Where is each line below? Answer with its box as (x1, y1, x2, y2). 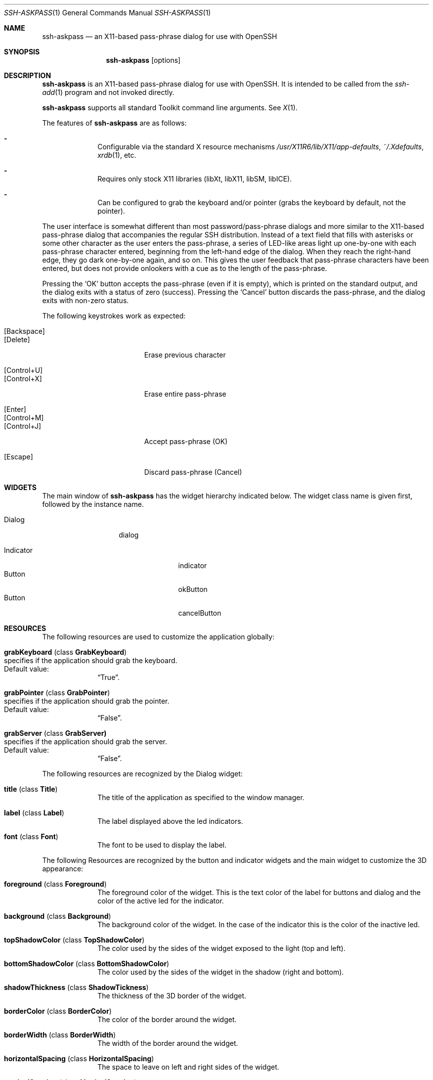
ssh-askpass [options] (106, 56, 181, 64)
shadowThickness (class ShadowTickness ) (4, 983, 149, 991)
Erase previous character (144, 351, 226, 359)
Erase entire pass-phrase (144, 390, 226, 398)
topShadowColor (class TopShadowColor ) (4, 936, 145, 944)
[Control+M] (4, 413, 44, 422)
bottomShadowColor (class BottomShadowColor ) (4, 959, 170, 968)
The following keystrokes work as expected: (42, 312, 186, 320)
